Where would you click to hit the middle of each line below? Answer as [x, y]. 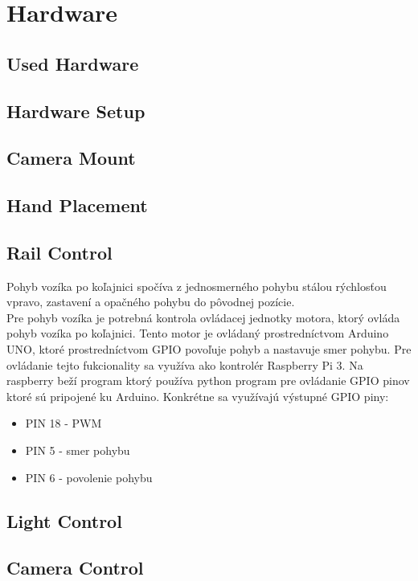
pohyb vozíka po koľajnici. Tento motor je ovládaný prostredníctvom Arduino [198, 333]
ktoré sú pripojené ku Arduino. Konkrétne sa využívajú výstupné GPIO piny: [198, 396]
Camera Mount [71, 158]
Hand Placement [77, 205]
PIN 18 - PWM [64, 423]
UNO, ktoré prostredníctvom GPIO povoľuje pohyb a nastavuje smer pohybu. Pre [209, 349]
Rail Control [59, 252]
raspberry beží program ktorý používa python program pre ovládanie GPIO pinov [208, 381]
